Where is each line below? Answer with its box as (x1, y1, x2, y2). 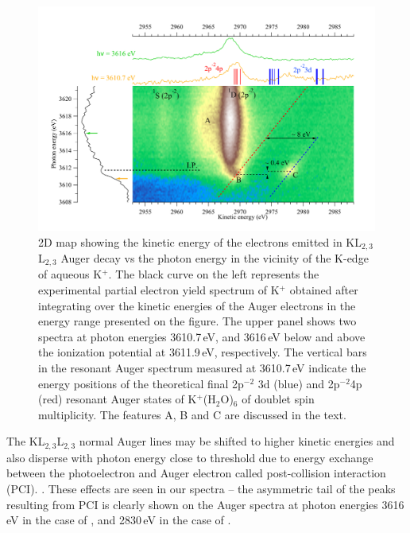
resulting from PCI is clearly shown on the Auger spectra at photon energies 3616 (6, 496, 404, 512)
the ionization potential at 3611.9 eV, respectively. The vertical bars (38, 344, 367, 360)
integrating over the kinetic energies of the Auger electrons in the (38, 297, 356, 313)
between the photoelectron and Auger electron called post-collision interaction (6, 465, 386, 481)
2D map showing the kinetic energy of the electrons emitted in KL (38, 233, 362, 250)
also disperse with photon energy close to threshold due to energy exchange (6, 449, 373, 465)
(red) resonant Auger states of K (38, 391, 197, 407)
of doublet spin (242, 391, 315, 407)
